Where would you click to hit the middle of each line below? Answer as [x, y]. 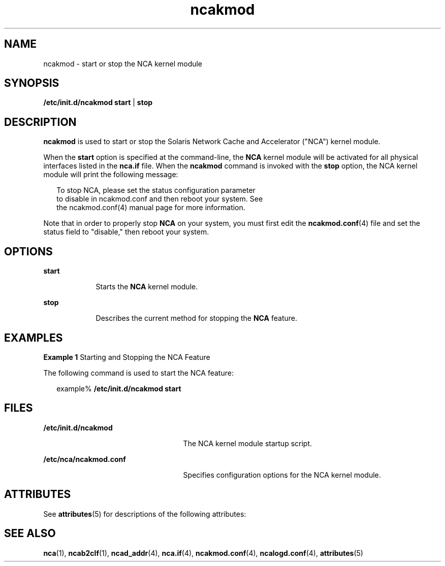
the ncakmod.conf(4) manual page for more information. [151, 208]
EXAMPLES [34, 338]
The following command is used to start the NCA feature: [138, 373]
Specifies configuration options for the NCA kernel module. [282, 475]
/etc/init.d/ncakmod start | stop [98, 103]
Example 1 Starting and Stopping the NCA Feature [127, 357]
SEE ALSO [30, 534]
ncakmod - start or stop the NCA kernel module [123, 63]
